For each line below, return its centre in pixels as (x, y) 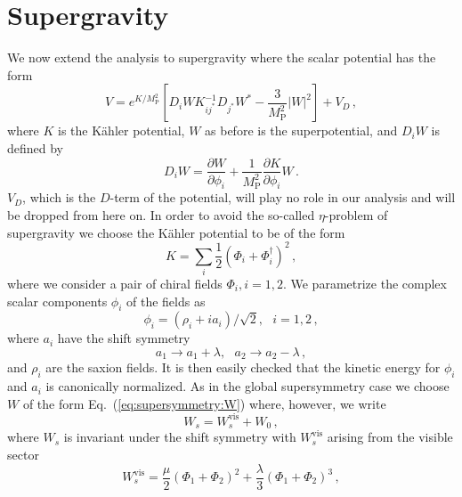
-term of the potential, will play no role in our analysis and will (283, 197)
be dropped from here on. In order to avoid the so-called (161, 214)
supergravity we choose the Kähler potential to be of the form (176, 232)
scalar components (57, 301)
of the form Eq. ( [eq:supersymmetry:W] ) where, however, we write (204, 403)
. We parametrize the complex (365, 283)
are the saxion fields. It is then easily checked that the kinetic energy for (243, 367)
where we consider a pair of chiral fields (115, 283)
